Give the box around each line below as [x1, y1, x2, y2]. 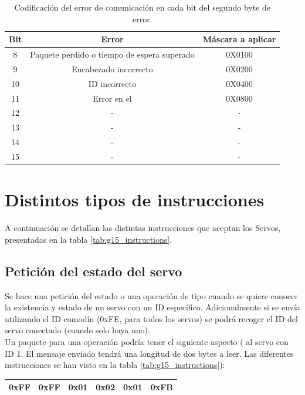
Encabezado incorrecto [72, 62, 153, 75]
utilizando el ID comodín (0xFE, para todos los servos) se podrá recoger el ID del [5, 312, 298, 324]
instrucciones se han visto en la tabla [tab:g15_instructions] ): [5, 359, 225, 371]
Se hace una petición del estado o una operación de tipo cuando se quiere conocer [5, 289, 298, 302]
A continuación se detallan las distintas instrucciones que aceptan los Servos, [5, 222, 281, 234]
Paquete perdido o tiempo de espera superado [30, 48, 195, 61]
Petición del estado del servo [5, 262, 182, 280]
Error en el [93, 92, 132, 104]
